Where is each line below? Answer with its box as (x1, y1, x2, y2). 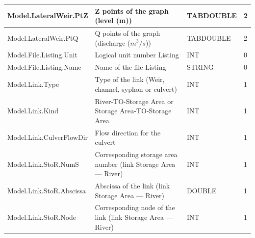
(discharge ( (95, 37, 130, 48)
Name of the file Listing (95, 62, 166, 72)
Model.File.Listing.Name (7, 62, 81, 72)
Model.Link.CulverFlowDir (7, 132, 88, 142)
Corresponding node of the (95, 202, 175, 212)
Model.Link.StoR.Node (7, 212, 76, 222)
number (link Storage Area (95, 159, 176, 169)
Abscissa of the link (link (95, 181, 170, 190)
